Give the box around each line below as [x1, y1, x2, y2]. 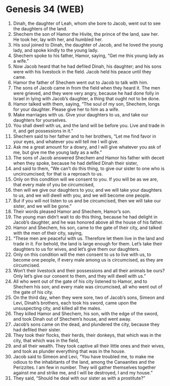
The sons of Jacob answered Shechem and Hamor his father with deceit [13, 154, 164, 160]
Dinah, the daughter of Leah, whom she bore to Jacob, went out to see [13, 20, 161, 26]
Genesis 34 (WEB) [6, 4, 84, 15]
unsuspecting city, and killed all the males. [13, 305, 102, 311]
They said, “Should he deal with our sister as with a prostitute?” [13, 375, 146, 381]
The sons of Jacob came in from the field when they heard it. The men [13, 84, 160, 91]
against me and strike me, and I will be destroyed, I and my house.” [13, 369, 153, 375]
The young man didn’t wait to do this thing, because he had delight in [13, 213, 158, 220]
